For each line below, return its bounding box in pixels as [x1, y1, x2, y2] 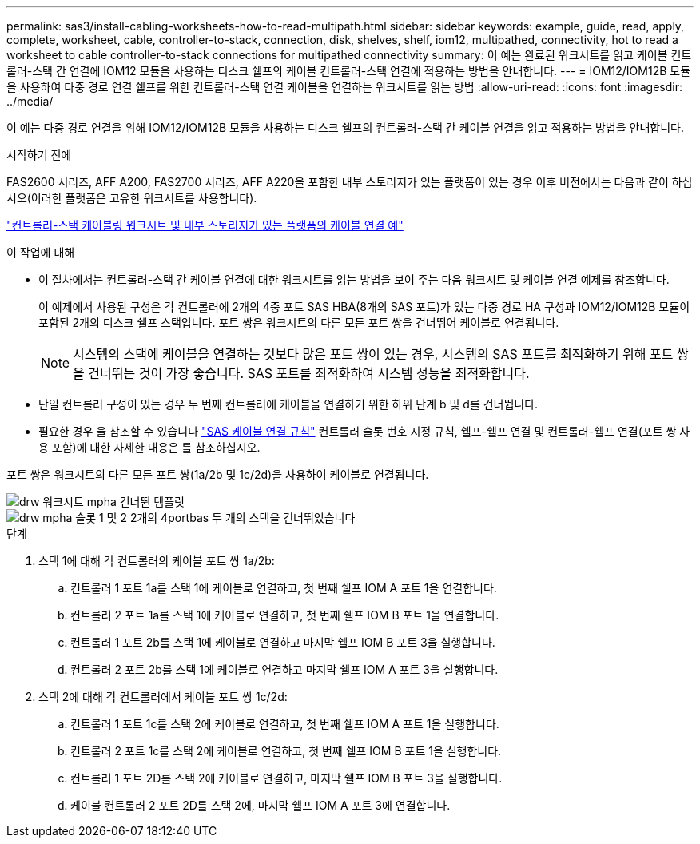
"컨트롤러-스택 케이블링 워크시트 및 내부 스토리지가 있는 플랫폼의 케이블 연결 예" [6, 218, 404, 232]
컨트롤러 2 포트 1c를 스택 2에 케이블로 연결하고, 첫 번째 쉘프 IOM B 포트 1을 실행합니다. [70, 744, 502, 758]
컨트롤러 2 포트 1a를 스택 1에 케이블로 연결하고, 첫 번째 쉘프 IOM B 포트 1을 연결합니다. [70, 608, 499, 622]
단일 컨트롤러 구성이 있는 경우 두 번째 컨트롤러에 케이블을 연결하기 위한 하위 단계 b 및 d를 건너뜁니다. [38, 397, 539, 411]
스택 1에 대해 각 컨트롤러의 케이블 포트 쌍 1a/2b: [38, 554, 275, 567]
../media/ [6, 94, 54, 108]
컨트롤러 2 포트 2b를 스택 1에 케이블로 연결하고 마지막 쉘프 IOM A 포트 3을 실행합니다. [70, 663, 499, 676]
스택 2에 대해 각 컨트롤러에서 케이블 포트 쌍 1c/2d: [38, 690, 288, 703]
